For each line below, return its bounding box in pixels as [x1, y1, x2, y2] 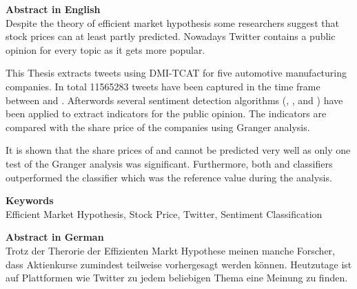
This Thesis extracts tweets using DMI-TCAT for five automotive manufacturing [6, 66, 347, 80]
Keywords [6, 193, 54, 208]
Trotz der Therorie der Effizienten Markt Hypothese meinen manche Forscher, [6, 243, 336, 257]
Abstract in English [6, 2, 101, 16]
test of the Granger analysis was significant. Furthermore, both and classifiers [6, 156, 333, 170]
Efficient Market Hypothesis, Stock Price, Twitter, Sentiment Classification [6, 206, 323, 221]
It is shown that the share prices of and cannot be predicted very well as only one [6, 143, 351, 157]
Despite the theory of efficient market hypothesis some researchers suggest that [6, 15, 339, 30]
